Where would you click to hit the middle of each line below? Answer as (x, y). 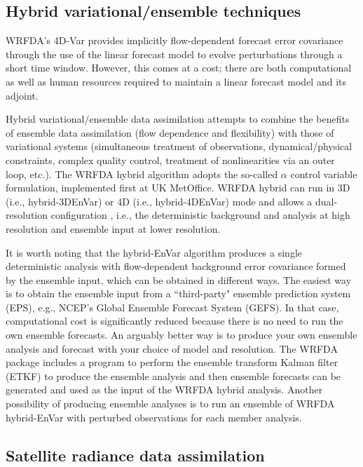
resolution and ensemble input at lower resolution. (113, 228)
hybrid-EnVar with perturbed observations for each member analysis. (154, 417)
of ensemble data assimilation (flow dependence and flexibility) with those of (170, 132)
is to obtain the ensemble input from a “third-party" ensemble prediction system (178, 293)
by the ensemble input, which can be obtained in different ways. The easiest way (179, 279)
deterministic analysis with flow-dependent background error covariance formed (176, 266)
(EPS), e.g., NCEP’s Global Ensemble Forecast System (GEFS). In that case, (172, 307)
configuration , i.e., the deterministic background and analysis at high (200, 215)
